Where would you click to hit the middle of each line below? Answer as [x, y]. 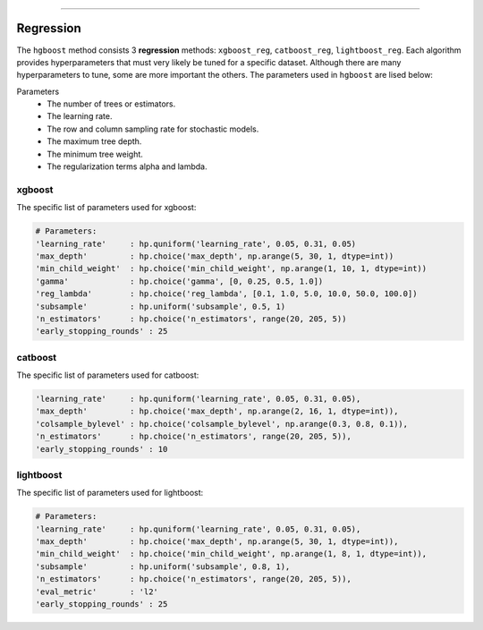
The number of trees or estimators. [111, 104]
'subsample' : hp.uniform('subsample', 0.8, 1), [163, 566]
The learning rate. [80, 116]
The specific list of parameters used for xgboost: [106, 208]
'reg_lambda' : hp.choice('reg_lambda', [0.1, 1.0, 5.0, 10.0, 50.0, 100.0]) [226, 294]
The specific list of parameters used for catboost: [108, 375]
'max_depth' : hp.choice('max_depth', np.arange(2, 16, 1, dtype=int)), [217, 411]
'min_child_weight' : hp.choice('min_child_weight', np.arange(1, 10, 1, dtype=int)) [231, 269]
